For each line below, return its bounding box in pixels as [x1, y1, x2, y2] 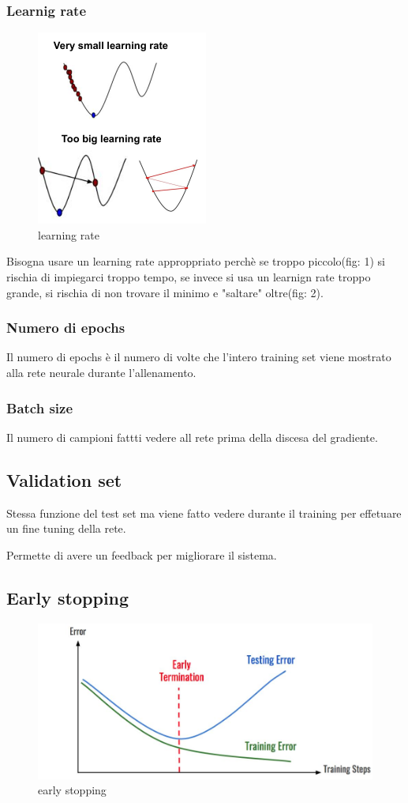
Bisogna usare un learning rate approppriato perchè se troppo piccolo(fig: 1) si [6, 253, 385, 270]
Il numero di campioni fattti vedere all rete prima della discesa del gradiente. [6, 428, 378, 445]
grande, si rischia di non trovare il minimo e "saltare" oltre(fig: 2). [6, 284, 324, 300]
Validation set [6, 467, 122, 492]
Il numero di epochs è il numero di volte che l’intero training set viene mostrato [6, 349, 391, 365]
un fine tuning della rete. [6, 520, 126, 537]
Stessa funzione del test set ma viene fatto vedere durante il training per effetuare [6, 504, 402, 521]
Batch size [6, 398, 73, 417]
